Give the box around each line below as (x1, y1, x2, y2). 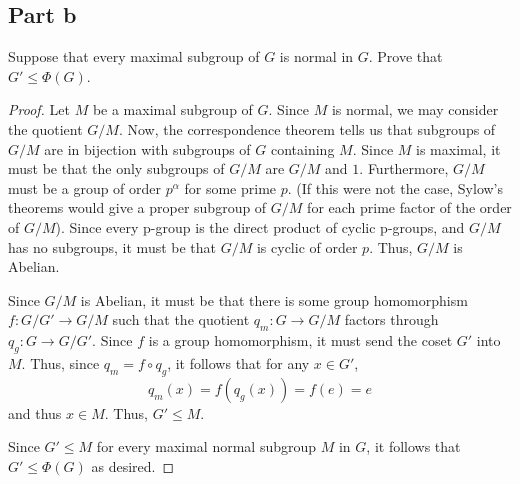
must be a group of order (8, 177, 162, 198)
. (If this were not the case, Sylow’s (287, 177, 504, 198)
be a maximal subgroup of (92, 99, 253, 120)
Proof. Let (8, 99, 70, 120)
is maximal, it (416, 138, 501, 159)
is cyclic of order (256, 236, 358, 257)
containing (270, 138, 335, 159)
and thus (8, 402, 62, 423)
